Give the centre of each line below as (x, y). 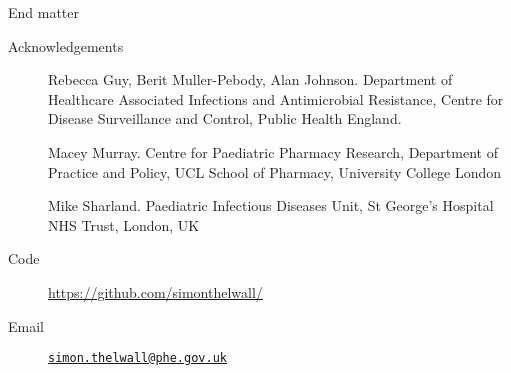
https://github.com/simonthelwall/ (155, 291)
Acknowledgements (66, 45)
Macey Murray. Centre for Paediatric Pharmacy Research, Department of (273, 151)
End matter (44, 12)
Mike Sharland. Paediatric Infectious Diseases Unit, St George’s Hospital (271, 205)
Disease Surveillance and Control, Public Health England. (225, 118)
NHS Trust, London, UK (124, 224)
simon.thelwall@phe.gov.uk (137, 358)
